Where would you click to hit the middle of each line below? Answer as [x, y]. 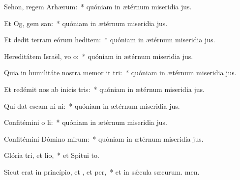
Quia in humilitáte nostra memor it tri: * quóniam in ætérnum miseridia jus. [120, 73]
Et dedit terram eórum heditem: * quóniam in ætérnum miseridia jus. [110, 40]
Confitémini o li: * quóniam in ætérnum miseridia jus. [86, 122]
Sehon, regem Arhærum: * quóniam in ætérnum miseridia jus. [98, 6]
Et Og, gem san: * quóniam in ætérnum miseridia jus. [86, 23]
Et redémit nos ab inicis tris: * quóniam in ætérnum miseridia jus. [104, 89]
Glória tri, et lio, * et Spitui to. [52, 155]
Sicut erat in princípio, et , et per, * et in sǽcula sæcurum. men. [102, 171]
